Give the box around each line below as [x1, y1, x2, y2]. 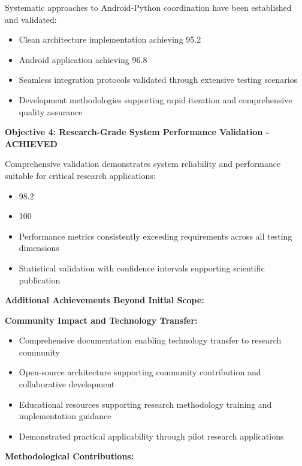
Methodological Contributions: [5, 450, 134, 462]
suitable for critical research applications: [5, 169, 156, 181]
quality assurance [19, 105, 83, 118]
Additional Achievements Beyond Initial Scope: [5, 294, 204, 306]
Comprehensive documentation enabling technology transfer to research [19, 334, 282, 346]
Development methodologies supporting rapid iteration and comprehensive [19, 93, 292, 106]
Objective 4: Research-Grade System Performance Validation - [5, 126, 270, 138]
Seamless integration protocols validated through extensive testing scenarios [19, 73, 298, 86]
